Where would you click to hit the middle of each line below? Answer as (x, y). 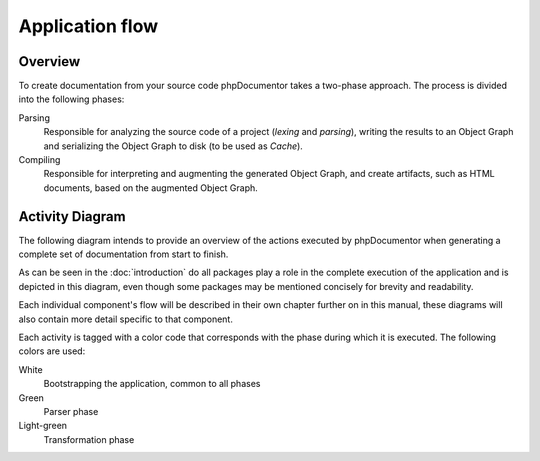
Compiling (39, 160)
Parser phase (71, 411)
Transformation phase (89, 439)
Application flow (88, 26)
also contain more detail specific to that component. (126, 319)
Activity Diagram (72, 216)
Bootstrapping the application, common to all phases (152, 384)
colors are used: (52, 351)
